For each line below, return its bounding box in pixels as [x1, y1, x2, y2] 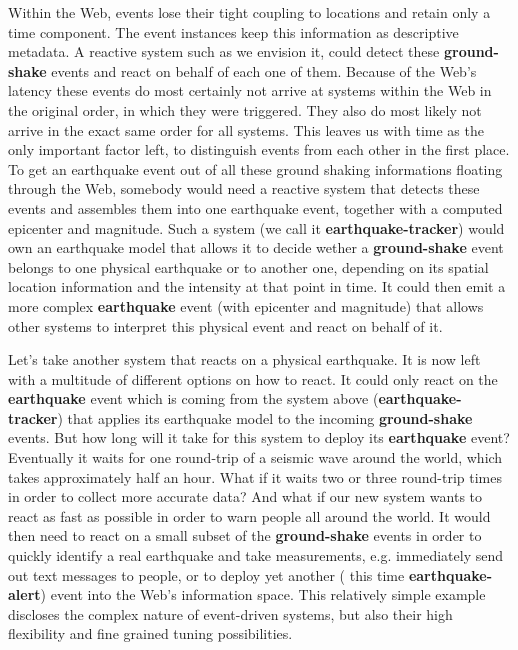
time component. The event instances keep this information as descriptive [8, 21, 459, 42]
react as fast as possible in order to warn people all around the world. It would [8, 505, 491, 526]
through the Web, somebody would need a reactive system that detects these [8, 178, 480, 199]
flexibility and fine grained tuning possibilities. [8, 623, 293, 644]
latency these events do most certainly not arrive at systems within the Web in [8, 80, 492, 101]
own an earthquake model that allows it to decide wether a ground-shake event [8, 237, 504, 258]
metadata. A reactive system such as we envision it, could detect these [8, 41, 440, 62]
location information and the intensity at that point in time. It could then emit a [8, 276, 506, 297]
